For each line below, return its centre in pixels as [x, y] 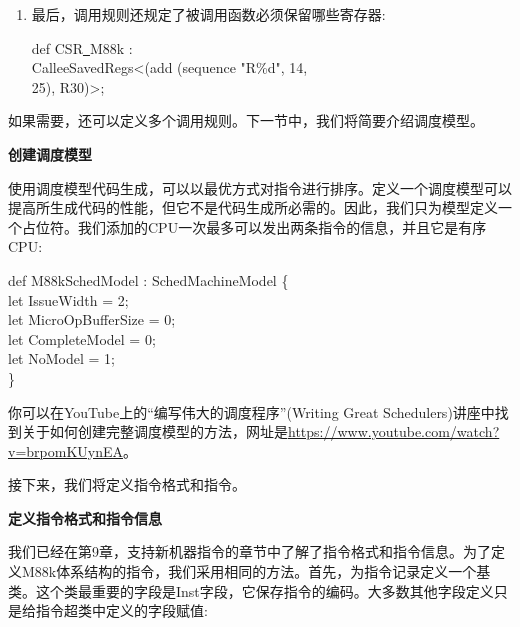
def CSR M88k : [82, 47]
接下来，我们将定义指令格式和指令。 [127, 484]
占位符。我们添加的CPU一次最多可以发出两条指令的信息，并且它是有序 [254, 226]
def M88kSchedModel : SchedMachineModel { [148, 279]
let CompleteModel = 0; [82, 338]
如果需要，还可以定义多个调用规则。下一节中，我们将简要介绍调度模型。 [246, 120]
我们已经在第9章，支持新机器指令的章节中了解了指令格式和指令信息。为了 [249, 551]
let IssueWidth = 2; [68, 299]
